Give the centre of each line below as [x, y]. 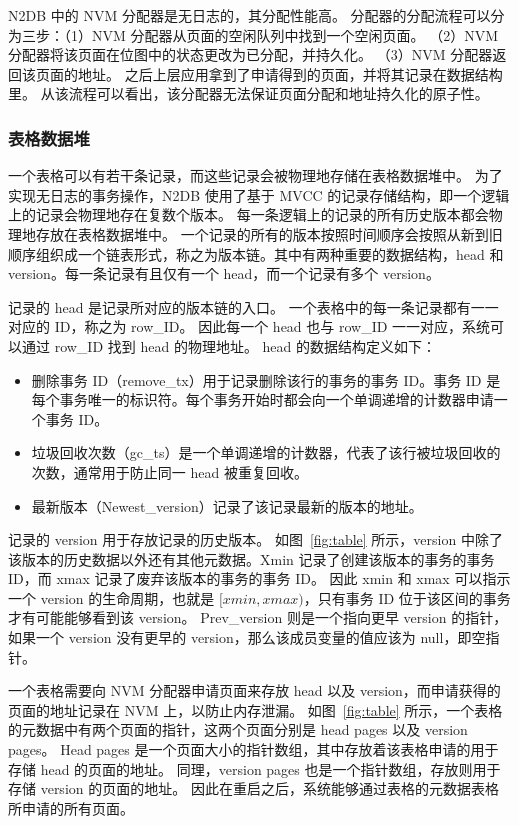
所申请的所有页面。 [71, 807]
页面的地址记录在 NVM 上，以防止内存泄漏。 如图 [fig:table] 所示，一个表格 [255, 709]
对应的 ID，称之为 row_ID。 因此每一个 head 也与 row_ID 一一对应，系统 [249, 326]
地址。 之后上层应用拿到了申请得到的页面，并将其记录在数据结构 [290, 73]
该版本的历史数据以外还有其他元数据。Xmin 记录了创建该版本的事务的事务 [251, 558]
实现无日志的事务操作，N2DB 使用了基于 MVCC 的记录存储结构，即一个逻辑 [259, 194]
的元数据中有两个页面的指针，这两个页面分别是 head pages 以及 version [238, 729]
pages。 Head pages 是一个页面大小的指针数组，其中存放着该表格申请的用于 [253, 749]
